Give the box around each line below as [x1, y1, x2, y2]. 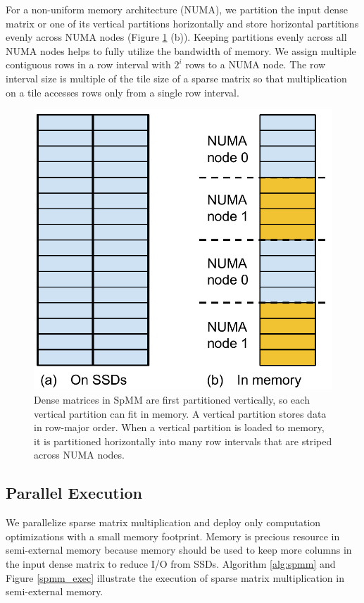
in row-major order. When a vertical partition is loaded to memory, [34, 420, 325, 435]
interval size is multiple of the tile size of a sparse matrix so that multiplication [6, 70, 347, 85]
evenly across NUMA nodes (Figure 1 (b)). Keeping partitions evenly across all [6, 30, 347, 44]
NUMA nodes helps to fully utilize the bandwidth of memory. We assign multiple [6, 43, 356, 58]
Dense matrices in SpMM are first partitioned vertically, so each [34, 392, 310, 406]
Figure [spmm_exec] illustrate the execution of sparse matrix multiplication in [6, 570, 344, 585]
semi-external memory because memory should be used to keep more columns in [6, 542, 352, 557]
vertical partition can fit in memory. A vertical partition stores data [34, 406, 327, 421]
